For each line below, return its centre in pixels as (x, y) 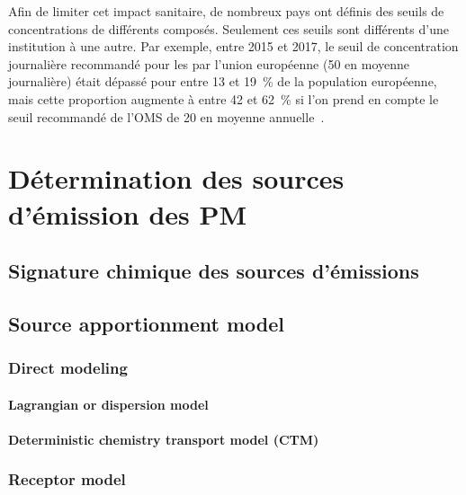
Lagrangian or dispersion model (108, 404)
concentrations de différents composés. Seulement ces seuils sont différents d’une (229, 28)
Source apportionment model (146, 323)
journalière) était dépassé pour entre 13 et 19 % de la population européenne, (223, 81)
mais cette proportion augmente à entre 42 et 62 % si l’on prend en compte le (224, 98)
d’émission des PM (128, 213)
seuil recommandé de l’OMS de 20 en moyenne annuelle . (166, 116)
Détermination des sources (176, 178)
